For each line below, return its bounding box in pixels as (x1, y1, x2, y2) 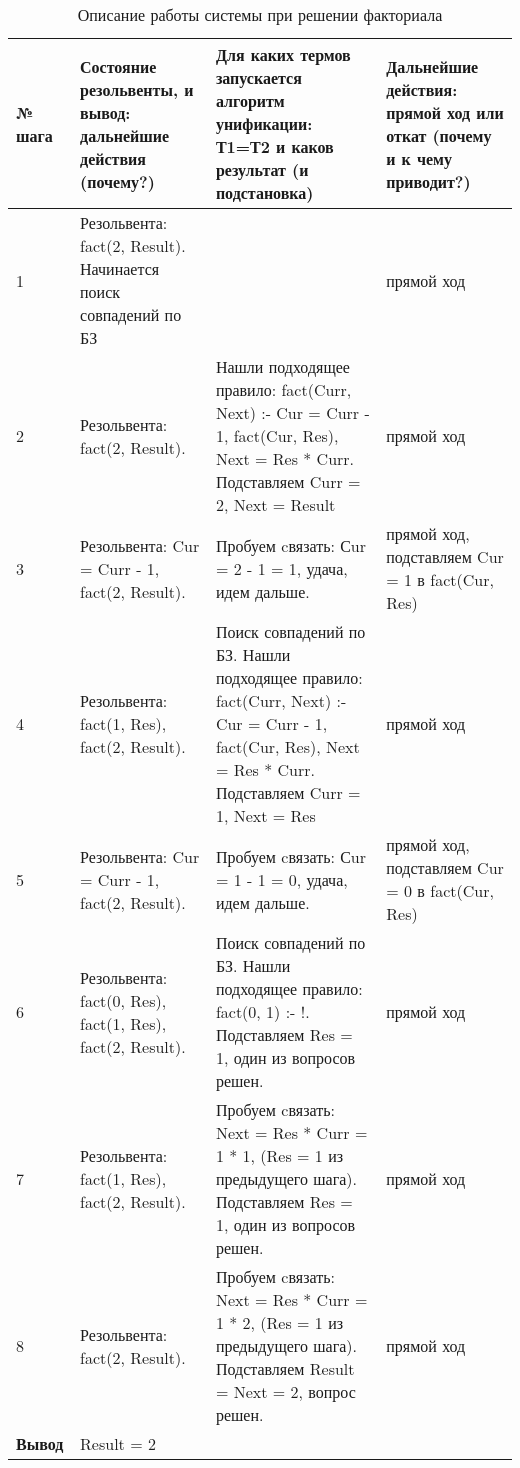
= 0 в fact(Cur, (386, 879, 494, 902)
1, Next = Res (215, 804, 316, 827)
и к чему (386, 146, 452, 170)
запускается (215, 66, 302, 89)
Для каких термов (215, 43, 351, 66)
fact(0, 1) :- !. (215, 1000, 310, 1023)
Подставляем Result (215, 1357, 355, 1380)
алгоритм (215, 89, 285, 112)
